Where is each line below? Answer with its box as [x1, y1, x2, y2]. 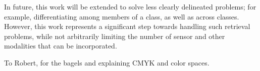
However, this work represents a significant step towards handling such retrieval [4, 21, 250, 31]
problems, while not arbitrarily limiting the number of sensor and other [4, 30, 225, 41]
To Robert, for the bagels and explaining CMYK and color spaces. [4, 57, 210, 67]
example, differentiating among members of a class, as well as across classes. [4, 11, 239, 21]
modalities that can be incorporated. [4, 40, 117, 51]
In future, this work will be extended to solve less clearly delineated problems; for [4, 1, 256, 11]
